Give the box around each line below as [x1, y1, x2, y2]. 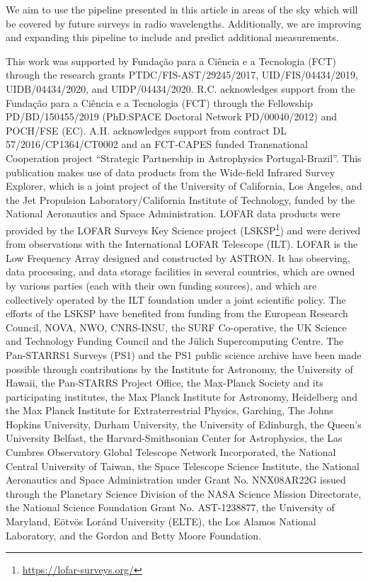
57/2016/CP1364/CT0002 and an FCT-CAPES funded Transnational [6, 137, 308, 152]
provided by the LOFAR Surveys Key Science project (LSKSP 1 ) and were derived [6, 220, 361, 237]
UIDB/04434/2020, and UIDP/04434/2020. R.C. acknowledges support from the [6, 81, 355, 96]
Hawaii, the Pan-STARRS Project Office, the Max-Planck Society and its [6, 375, 323, 390]
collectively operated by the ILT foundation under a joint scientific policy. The [6, 292, 346, 307]
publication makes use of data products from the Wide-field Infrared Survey [6, 164, 335, 179]
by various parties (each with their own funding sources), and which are [6, 278, 317, 292]
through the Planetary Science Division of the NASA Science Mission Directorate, [6, 486, 362, 501]
